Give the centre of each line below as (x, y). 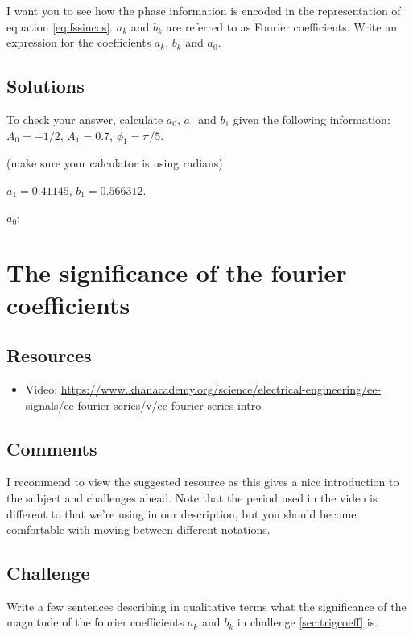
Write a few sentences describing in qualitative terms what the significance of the (206, 606)
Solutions (45, 86)
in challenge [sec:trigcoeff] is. (308, 622)
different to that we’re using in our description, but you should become (182, 513)
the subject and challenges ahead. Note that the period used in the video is (192, 497)
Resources (49, 355)
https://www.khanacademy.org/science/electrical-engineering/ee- (221, 388)
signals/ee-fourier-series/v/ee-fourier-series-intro (143, 405)
